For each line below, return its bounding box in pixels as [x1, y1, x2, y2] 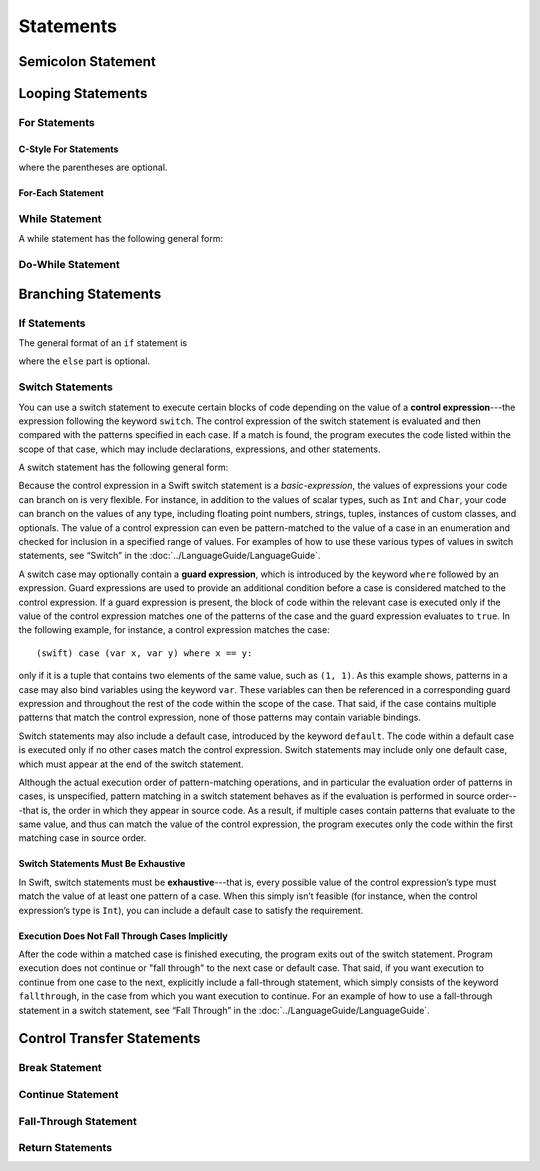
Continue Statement [18, 1087, 119, 1101]
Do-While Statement [18, 258, 120, 272]
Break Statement [18, 1061, 102, 1075]
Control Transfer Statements [18, 1030, 201, 1047]
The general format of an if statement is [18, 337, 188, 349]
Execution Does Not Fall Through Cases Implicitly [18, 930, 229, 942]
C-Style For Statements [18, 143, 119, 155]
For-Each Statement [18, 187, 104, 199]
